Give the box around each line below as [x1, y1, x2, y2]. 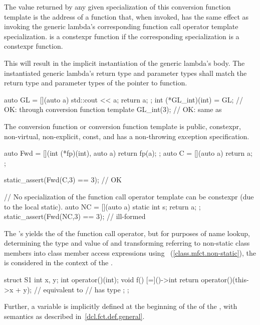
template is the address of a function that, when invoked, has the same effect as [4, 11, 249, 22]
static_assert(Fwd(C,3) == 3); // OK [4, 174, 122, 185]
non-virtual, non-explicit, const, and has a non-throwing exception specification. [4, 131, 249, 141]
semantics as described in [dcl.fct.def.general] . [4, 310, 145, 321]
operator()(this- [201, 274, 249, 285]
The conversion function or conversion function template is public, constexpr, [4, 121, 241, 131]
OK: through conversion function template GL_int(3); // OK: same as [4, 104, 222, 115]
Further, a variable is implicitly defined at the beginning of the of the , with [4, 301, 237, 311]
